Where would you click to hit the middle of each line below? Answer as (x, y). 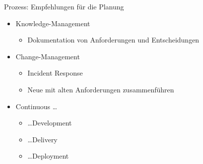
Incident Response (55, 73)
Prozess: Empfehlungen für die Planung (64, 6)
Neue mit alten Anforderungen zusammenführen (101, 89)
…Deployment (48, 156)
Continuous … (36, 106)
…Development (50, 123)
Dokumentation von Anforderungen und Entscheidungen (113, 40)
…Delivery (42, 139)
